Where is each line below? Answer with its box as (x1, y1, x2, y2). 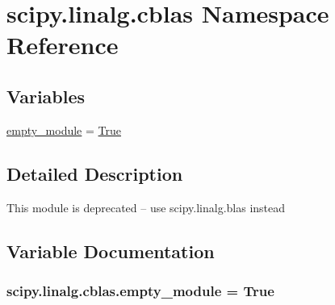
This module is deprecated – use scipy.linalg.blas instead (6, 198, 286, 215)
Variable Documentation (6, 238, 215, 263)
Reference (6, 28, 119, 61)
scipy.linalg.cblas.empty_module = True (6, 280, 274, 300)
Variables (6, 83, 86, 108)
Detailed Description (6, 161, 183, 186)
